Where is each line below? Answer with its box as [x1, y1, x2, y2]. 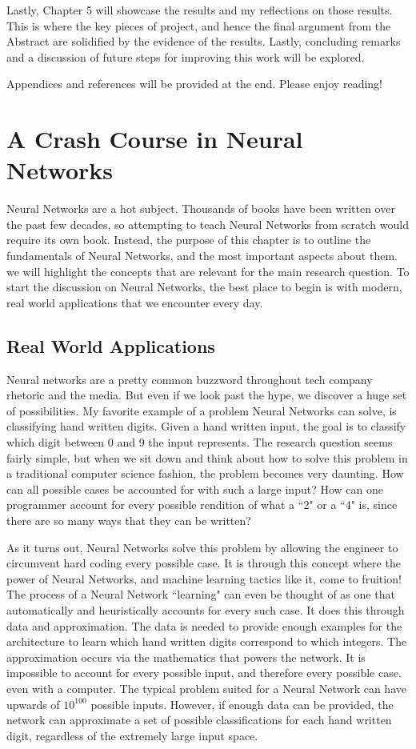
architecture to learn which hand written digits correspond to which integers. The [6, 633, 407, 650]
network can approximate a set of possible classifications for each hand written [6, 711, 392, 728]
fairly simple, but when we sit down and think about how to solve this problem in [6, 449, 408, 466]
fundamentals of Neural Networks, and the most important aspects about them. [6, 247, 398, 264]
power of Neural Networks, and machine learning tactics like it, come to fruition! [6, 570, 402, 587]
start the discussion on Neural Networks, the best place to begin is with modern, [6, 278, 402, 295]
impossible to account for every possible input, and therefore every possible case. [6, 664, 402, 681]
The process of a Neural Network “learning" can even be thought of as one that [6, 586, 395, 603]
